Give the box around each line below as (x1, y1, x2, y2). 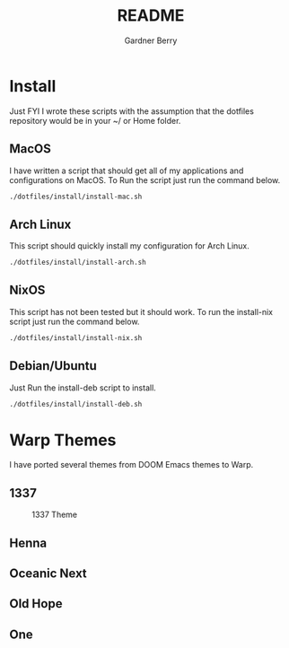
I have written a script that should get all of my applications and (9, 165, 244, 176)
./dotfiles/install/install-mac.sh (9, 192, 143, 201)
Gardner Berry (124, 35, 178, 46)
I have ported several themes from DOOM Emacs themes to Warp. (9, 460, 254, 470)
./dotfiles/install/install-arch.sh (9, 258, 146, 267)
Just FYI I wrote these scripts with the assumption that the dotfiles (9, 105, 254, 117)
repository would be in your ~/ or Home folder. (9, 115, 181, 126)
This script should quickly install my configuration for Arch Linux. (9, 241, 250, 251)
